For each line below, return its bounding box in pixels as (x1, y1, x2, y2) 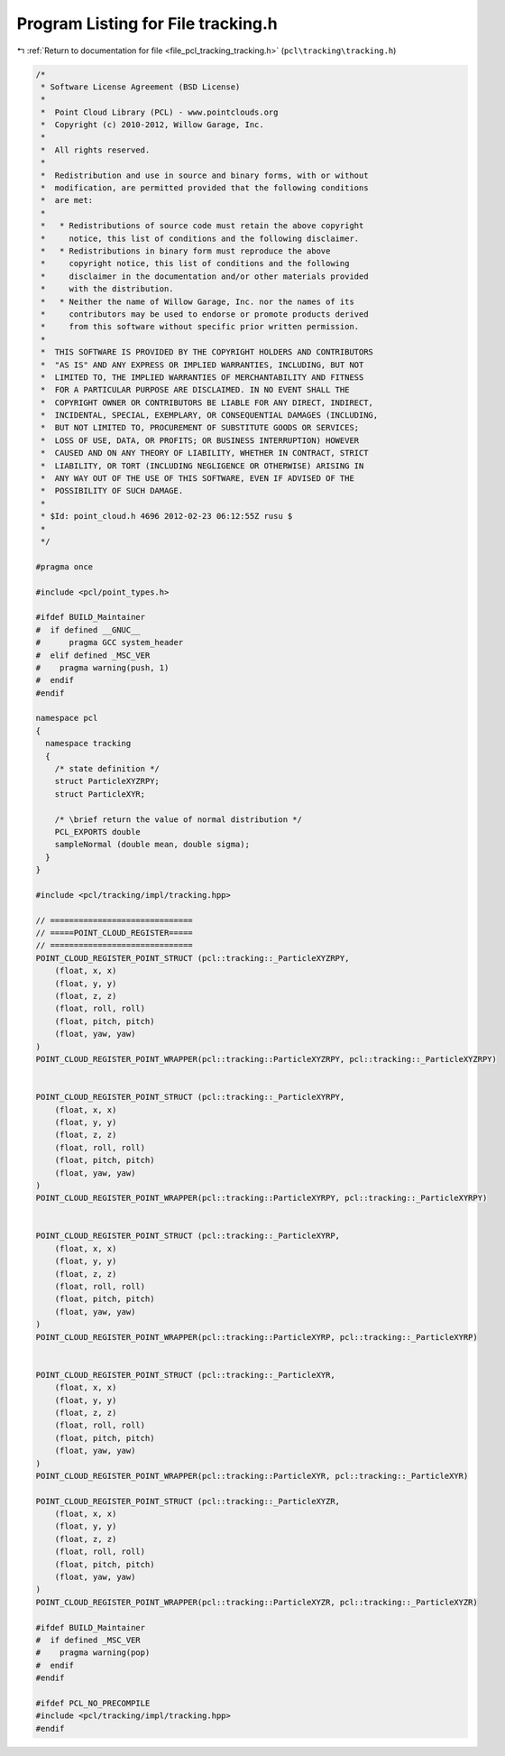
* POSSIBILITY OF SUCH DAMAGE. (41, 485, 184, 496)
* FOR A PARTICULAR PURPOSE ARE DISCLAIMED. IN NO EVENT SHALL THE (41, 384, 350, 395)
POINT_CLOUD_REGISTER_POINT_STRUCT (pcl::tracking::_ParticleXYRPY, (35, 1092, 345, 1103)
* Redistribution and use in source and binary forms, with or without (41, 170, 369, 180)
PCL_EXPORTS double (54, 827, 142, 836)
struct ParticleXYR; (54, 789, 146, 799)
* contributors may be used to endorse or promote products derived (41, 309, 369, 319)
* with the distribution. (41, 284, 175, 294)
